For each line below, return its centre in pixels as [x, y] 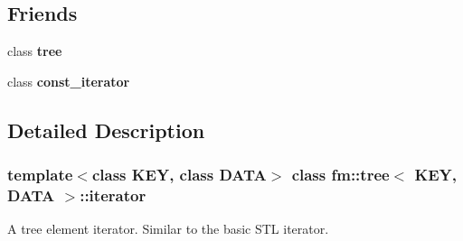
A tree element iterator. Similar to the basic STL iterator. [168, 229]
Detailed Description [106, 130]
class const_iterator [69, 81]
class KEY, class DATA [179, 175]
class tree [35, 51]
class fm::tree [340, 175]
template [40, 175]
